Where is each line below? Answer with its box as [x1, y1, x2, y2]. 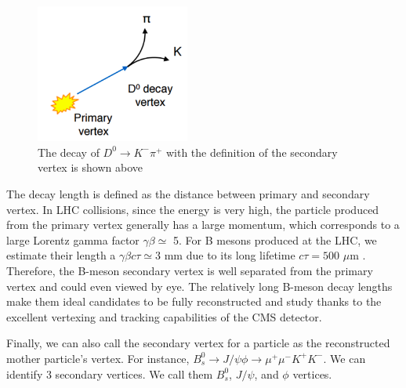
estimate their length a [6, 247, 116, 263]
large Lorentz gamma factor [6, 231, 140, 248]
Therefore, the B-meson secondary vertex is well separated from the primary [6, 262, 373, 278]
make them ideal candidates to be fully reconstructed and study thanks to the [6, 293, 382, 310]
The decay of [38, 143, 100, 160]
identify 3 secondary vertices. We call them [6, 365, 213, 382]
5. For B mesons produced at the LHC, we [173, 231, 377, 248]
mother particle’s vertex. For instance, [6, 350, 190, 366]
